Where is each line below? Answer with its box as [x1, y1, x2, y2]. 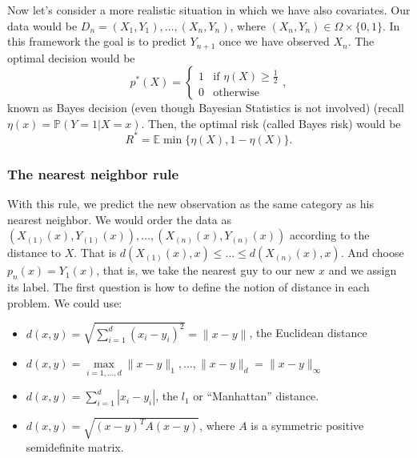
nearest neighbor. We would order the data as [7, 211, 231, 227]
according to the [289, 227, 370, 243]
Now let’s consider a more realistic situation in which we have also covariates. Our [7, 2, 411, 18]
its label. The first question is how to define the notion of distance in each [7, 279, 370, 295]
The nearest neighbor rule [7, 163, 179, 183]
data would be [7, 17, 78, 34]
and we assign [328, 262, 397, 279]
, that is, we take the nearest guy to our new [96, 262, 315, 279]
